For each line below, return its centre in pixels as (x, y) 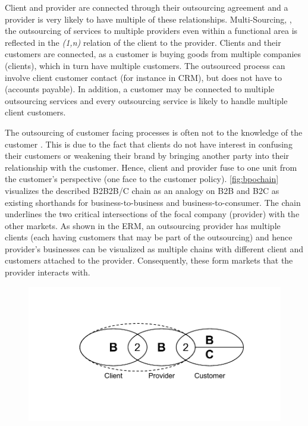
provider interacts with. (48, 272)
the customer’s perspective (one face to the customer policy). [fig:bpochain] (142, 179)
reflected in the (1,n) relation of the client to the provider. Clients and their (143, 42)
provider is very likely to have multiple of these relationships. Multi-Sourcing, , (148, 19)
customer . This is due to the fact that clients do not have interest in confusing (149, 144)
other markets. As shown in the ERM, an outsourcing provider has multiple (143, 225)
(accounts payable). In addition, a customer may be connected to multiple (140, 89)
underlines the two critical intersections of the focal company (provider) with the (152, 214)
